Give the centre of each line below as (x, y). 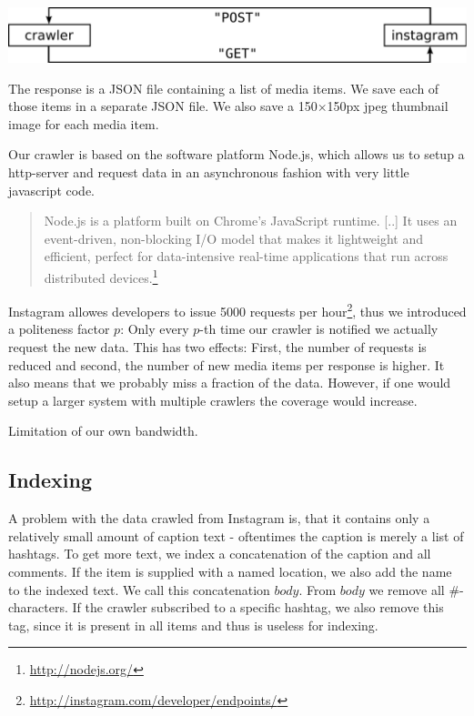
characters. (38, 607)
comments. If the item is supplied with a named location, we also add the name (230, 572)
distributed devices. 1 (101, 276)
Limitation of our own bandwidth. (103, 431)
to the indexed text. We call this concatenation (139, 589)
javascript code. (52, 190)
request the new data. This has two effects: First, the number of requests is (217, 347)
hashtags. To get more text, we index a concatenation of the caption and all (220, 554)
